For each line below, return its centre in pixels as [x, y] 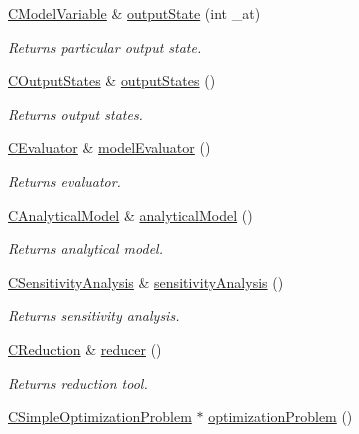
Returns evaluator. [64, 180]
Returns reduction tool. [78, 382]
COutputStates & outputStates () [112, 80]
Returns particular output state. [105, 46]
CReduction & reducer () [85, 348]
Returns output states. [75, 113]
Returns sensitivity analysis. [94, 315]
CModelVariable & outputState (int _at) [134, 13]
